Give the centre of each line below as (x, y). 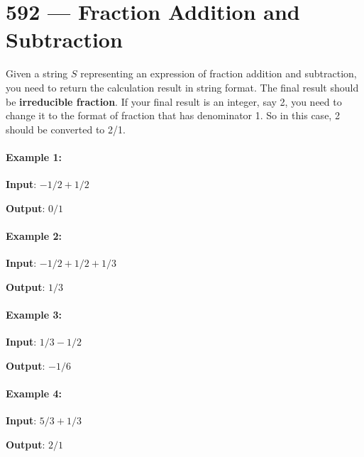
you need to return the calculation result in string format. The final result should (182, 87)
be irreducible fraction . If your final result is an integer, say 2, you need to (174, 101)
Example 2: (34, 235)
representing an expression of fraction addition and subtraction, (219, 73)
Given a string (37, 73)
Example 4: (34, 393)
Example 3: (34, 314)
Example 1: (34, 156)
